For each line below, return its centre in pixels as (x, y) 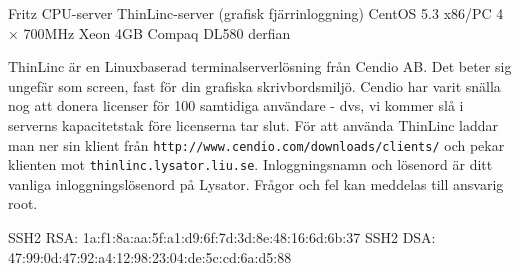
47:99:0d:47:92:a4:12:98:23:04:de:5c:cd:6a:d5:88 (150, 256)
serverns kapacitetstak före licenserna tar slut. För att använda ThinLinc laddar (253, 124)
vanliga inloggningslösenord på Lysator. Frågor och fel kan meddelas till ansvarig (256, 183)
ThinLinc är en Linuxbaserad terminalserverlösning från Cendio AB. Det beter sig (260, 66)
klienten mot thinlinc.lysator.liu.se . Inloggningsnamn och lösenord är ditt (250, 164)
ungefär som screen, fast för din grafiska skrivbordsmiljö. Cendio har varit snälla (254, 85)
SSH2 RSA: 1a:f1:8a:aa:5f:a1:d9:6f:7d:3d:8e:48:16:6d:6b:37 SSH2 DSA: (222, 237)
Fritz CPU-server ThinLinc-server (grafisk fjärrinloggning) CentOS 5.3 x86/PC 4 (256, 13)
